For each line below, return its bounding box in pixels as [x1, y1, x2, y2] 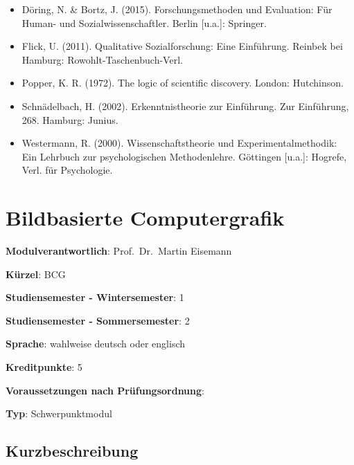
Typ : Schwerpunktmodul [6, 406, 112, 421]
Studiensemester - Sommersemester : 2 [6, 313, 190, 327]
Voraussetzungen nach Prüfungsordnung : [6, 383, 204, 397]
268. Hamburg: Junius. [21, 112, 118, 127]
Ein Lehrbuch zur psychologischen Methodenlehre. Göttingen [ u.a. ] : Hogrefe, [21, 149, 347, 163]
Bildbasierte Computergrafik [6, 203, 285, 232]
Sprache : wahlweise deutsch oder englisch [6, 336, 186, 351]
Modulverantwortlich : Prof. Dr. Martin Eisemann [6, 244, 232, 258]
